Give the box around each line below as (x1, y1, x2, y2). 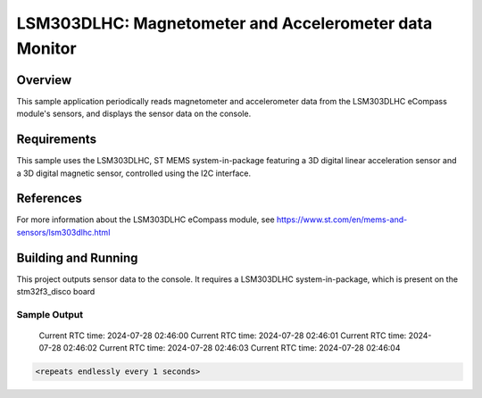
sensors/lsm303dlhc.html (16, 227, 111, 237)
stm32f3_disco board (16, 286, 96, 297)
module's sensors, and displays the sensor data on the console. (16, 108, 252, 120)
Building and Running (16, 250, 138, 265)
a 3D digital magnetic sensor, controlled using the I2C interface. (16, 168, 252, 178)
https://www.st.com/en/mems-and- (277, 214, 408, 225)
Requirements (16, 132, 97, 147)
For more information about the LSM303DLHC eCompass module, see (16, 214, 276, 225)
